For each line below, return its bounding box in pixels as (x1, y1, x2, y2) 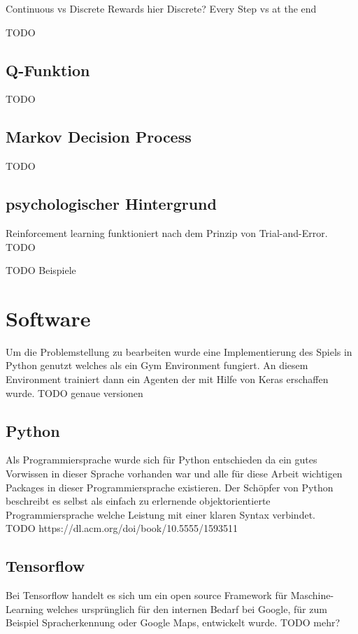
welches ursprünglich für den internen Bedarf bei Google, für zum (46, 601, 327, 616)
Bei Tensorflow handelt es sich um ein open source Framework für (6, 588, 287, 603)
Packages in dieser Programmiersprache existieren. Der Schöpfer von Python (6, 480, 334, 494)
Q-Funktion (6, 59, 90, 80)
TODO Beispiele (6, 263, 76, 278)
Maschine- (290, 588, 334, 603)
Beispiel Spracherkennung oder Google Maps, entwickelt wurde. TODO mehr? (6, 615, 341, 630)
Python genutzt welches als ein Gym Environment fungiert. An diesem (6, 358, 308, 373)
